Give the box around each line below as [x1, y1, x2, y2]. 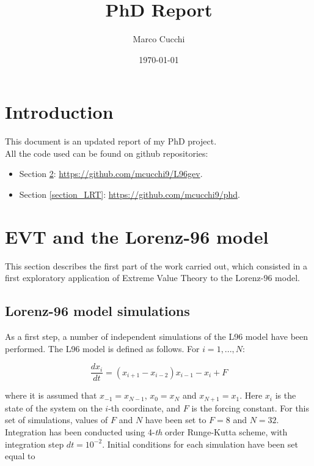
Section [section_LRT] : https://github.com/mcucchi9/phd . [19, 188, 240, 201]
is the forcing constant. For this [191, 401, 310, 414]
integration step [5, 437, 64, 450]
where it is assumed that [5, 389, 97, 402]
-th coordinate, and [108, 401, 181, 414]
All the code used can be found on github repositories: [5, 146, 208, 159]
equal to [5, 449, 35, 462]
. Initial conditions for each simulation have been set [102, 437, 298, 450]
